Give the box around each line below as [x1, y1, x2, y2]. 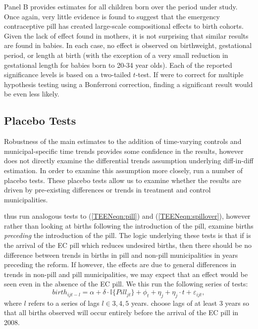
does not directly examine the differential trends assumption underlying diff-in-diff [4, 155, 254, 166]
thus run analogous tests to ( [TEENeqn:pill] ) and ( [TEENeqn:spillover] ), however [4, 211, 251, 221]
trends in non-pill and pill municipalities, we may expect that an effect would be [4, 269, 248, 279]
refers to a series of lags [28, 297, 100, 308]
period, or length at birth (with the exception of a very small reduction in [4, 49, 228, 60]
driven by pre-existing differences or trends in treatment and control [4, 185, 211, 195]
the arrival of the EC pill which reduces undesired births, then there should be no [4, 240, 252, 250]
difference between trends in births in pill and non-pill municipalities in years [4, 249, 238, 260]
